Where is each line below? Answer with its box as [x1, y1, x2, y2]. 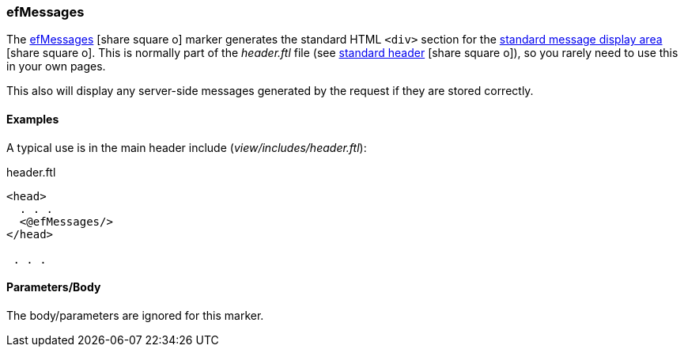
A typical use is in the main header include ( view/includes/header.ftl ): [6, 140, 367, 154]
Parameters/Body [6, 280, 101, 294]
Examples [6, 112, 59, 126]
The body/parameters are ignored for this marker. [6, 308, 264, 322]
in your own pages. [6, 59, 106, 74]
